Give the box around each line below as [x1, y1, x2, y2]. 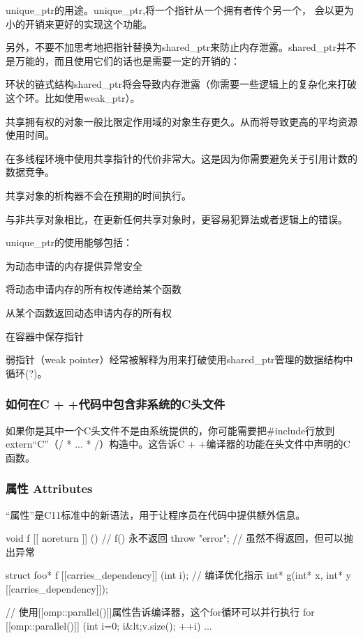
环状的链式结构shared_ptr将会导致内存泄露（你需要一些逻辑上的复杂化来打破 [6, 77, 357, 91]
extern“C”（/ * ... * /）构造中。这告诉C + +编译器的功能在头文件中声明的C [6, 436, 350, 451]
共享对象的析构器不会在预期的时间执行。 [6, 188, 191, 202]
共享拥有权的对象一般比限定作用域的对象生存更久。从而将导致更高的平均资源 [6, 114, 357, 128]
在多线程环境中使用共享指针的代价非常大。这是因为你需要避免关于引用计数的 [6, 151, 357, 165]
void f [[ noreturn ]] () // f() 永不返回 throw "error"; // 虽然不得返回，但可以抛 [6, 531, 354, 545]
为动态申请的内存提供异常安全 [6, 258, 142, 273]
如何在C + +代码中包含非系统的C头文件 [6, 395, 225, 413]
